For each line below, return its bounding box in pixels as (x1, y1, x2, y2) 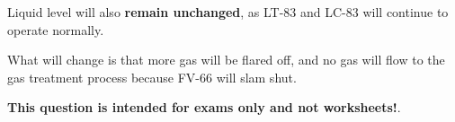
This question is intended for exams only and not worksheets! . (7, 98, 401, 117)
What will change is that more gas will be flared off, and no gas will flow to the (7, 50, 445, 69)
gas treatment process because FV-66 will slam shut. (7, 67, 297, 86)
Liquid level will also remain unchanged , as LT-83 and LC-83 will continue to (7, 3, 449, 21)
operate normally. (7, 20, 104, 39)
